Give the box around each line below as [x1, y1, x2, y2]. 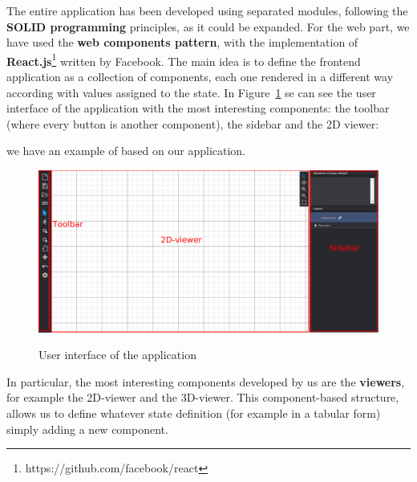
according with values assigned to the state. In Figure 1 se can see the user [6, 84, 376, 100]
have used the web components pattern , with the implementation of [6, 34, 358, 51]
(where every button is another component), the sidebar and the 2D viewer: [6, 115, 379, 132]
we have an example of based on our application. [6, 142, 246, 159]
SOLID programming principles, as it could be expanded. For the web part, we [6, 18, 410, 35]
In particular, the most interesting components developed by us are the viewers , [6, 373, 405, 390]
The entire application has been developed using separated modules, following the [6, 2, 408, 18]
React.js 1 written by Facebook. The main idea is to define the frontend [6, 50, 361, 69]
